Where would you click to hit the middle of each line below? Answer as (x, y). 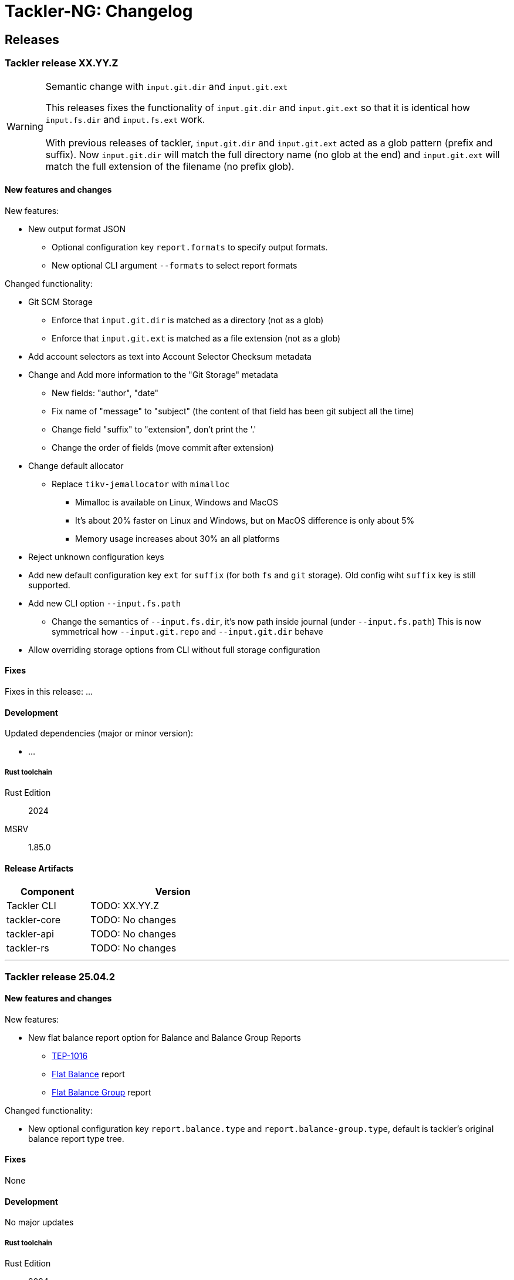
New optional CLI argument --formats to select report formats (175, 265)
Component (47, 892)
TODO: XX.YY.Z (125, 906)
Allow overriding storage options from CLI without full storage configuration (174, 649)
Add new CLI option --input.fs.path (105, 603)
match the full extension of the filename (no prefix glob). (170, 166)
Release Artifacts (39, 868)
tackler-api (30, 934)
